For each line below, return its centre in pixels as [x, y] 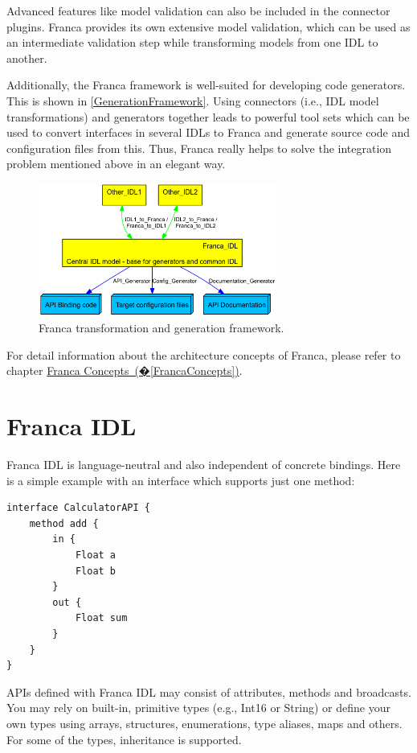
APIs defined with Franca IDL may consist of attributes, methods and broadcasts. [209, 691]
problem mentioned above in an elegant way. [116, 164]
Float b [96, 571]
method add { [64, 523]
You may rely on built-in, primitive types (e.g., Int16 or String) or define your [198, 708]
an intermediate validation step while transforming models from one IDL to [192, 42]
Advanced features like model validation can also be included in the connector [198, 10]
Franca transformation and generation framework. [161, 328]
